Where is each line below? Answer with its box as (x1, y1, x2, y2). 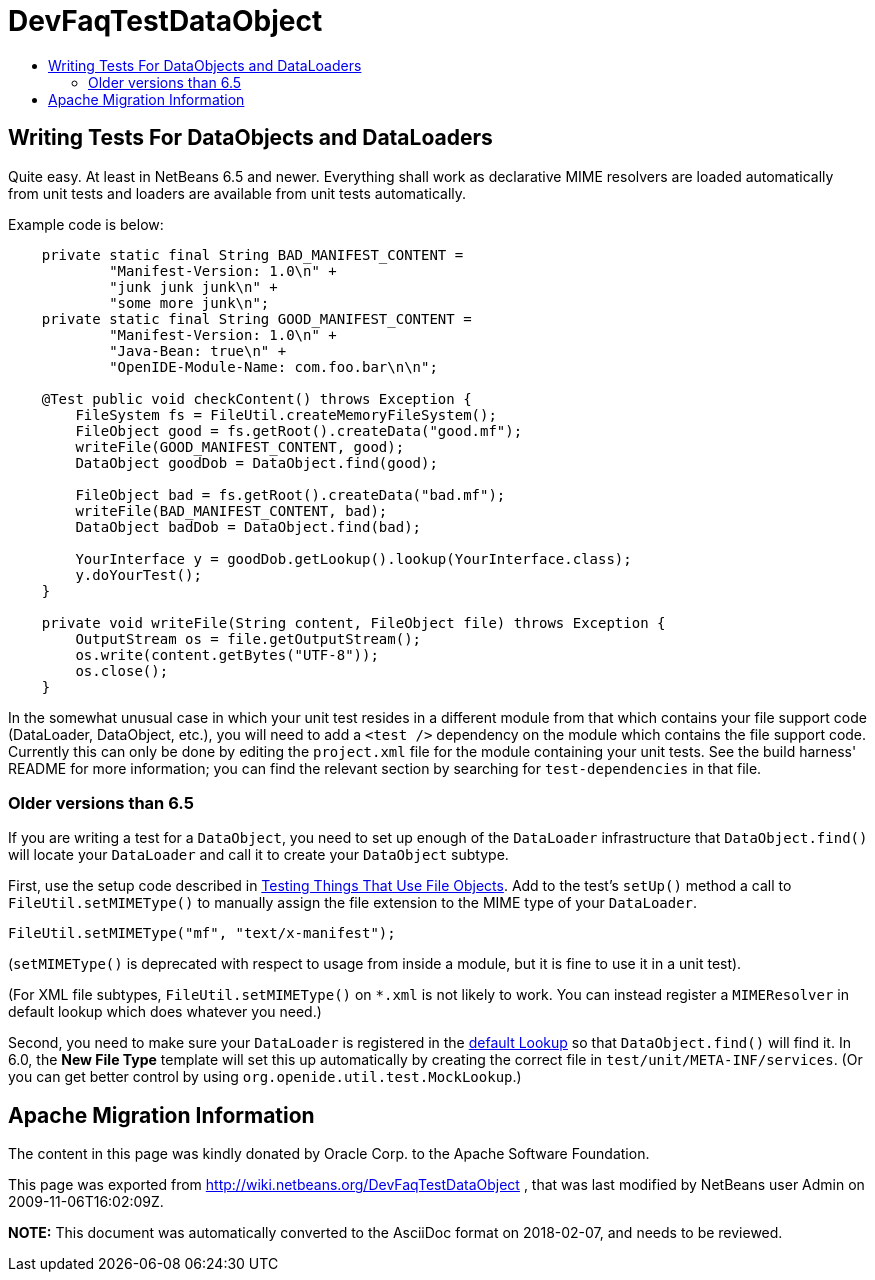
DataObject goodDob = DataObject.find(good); (75, 454, 438, 471)
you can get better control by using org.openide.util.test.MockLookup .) (8, 1068, 522, 1086)
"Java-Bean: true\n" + (109, 342, 287, 359)
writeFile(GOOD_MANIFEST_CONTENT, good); (75, 438, 405, 455)
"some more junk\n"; (109, 294, 270, 311)
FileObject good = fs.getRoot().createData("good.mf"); (75, 422, 523, 439)
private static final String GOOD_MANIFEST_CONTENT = (41, 310, 472, 327)
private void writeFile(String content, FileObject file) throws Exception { (41, 614, 666, 631)
